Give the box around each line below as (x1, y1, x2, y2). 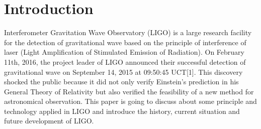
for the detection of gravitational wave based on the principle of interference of (4, 37, 246, 47)
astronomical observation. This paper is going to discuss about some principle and (4, 96, 257, 106)
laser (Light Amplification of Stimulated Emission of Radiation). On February (4, 47, 244, 57)
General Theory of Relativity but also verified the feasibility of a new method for (4, 86, 254, 96)
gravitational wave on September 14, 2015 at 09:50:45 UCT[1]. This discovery (4, 66, 243, 77)
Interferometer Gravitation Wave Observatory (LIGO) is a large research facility (4, 27, 252, 38)
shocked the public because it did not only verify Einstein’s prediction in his (4, 76, 239, 87)
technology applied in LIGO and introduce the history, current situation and (4, 105, 240, 116)
